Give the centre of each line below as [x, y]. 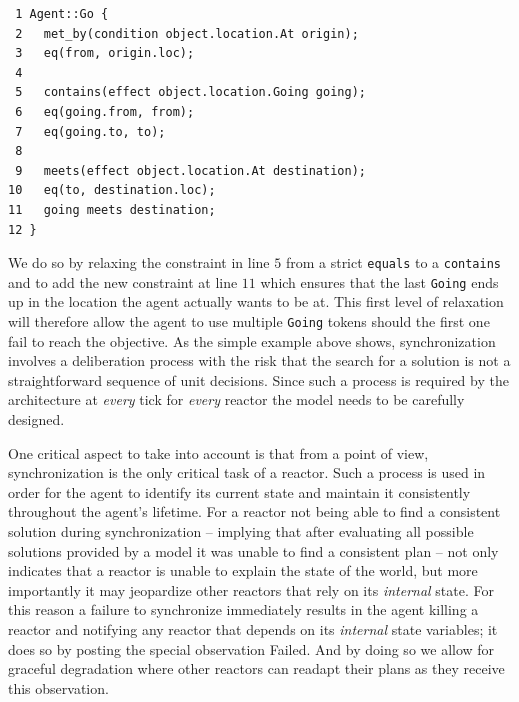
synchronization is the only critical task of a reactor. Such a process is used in [247, 472]
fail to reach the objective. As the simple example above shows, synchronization [252, 340]
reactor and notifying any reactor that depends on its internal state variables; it [253, 629]
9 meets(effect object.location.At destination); [190, 170]
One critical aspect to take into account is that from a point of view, [218, 452]
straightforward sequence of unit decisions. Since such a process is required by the [258, 379]
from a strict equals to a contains [393, 262]
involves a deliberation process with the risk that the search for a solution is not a [259, 360]
